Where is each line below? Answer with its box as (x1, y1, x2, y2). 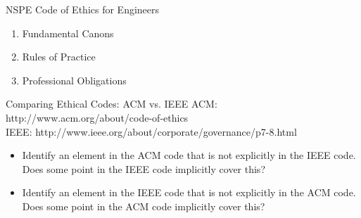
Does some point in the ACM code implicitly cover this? (22, 198, 265, 213)
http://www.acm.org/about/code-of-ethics (6, 110, 189, 124)
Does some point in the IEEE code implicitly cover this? (22, 161, 265, 176)
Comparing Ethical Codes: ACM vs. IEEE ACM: (6, 96, 217, 111)
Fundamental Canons (22, 25, 114, 40)
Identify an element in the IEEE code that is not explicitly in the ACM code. (22, 185, 356, 200)
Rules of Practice (22, 49, 96, 64)
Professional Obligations (22, 72, 127, 87)
